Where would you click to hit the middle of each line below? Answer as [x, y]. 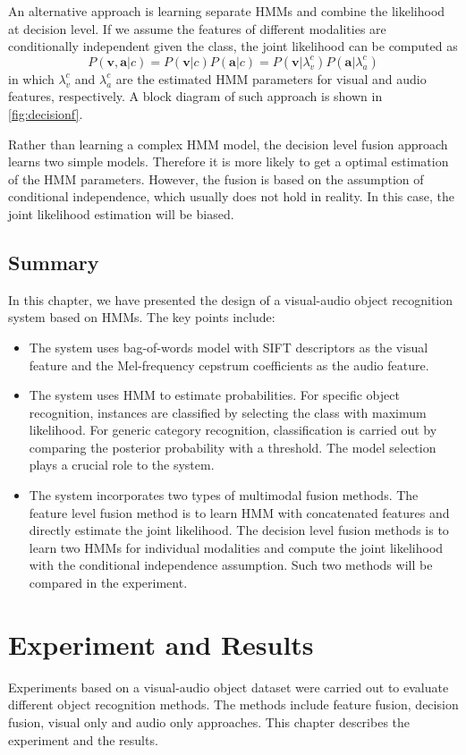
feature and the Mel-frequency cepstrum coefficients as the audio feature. [229, 365]
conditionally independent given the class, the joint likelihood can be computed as [233, 46]
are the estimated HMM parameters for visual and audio [271, 78]
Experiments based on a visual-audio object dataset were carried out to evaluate [229, 687]
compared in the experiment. [108, 583]
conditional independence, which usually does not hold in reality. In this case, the [231, 196]
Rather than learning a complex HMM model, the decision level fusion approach [228, 144]
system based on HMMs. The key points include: [142, 317]
